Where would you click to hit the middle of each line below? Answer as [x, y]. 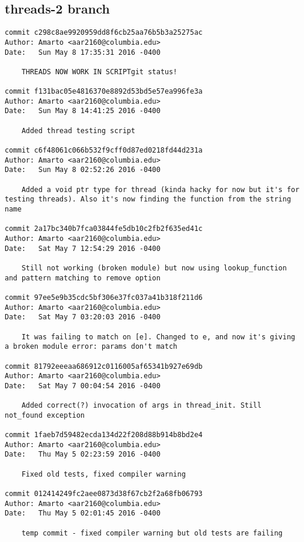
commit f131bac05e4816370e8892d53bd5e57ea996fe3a [104, 92]
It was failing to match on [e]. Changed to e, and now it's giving [158, 337]
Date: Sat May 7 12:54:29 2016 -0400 [83, 248]
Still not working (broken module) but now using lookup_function [154, 268]
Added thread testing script [78, 130]
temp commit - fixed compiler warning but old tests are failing [152, 533]
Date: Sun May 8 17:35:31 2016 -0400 [83, 52]
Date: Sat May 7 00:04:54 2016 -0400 [83, 386]
